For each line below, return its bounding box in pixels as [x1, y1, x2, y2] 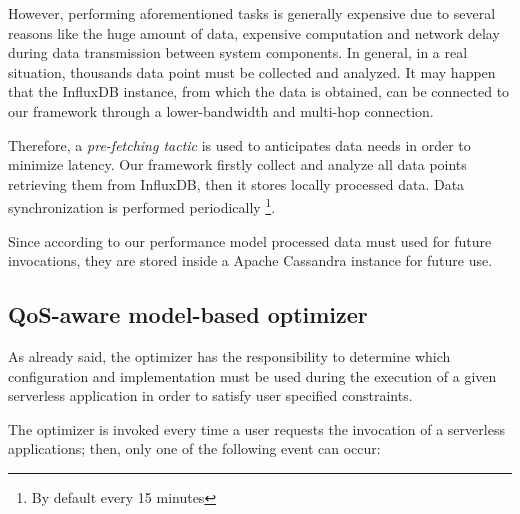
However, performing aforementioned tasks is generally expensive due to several [8, 3, 496, 23]
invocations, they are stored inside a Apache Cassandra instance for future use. [8, 250, 493, 271]
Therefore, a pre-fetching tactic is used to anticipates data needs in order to [8, 134, 471, 155]
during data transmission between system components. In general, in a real [8, 42, 468, 63]
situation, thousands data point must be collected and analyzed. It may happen [8, 61, 496, 82]
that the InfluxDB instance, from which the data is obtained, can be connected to [8, 81, 510, 102]
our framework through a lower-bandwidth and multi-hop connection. [8, 100, 434, 121]
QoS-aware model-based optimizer [8, 299, 368, 330]
